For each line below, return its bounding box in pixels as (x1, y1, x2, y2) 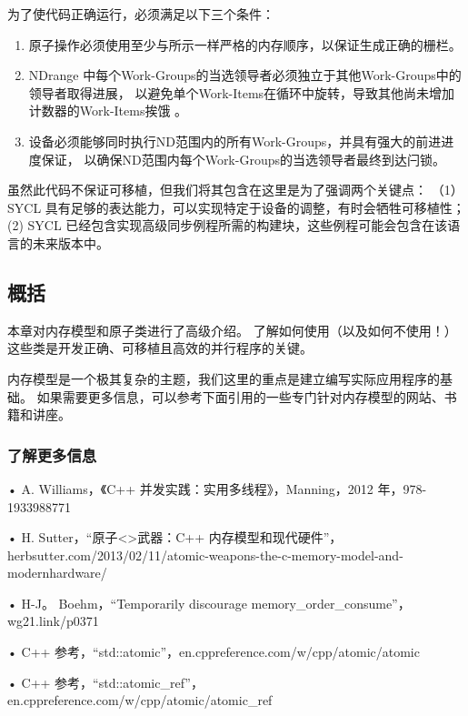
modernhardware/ (7, 563, 107, 582)
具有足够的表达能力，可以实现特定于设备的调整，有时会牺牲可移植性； (45, 197, 465, 217)
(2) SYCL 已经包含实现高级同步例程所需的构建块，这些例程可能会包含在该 (7, 216, 448, 235)
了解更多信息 (7, 443, 97, 466)
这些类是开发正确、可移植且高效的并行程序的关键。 (7, 338, 313, 358)
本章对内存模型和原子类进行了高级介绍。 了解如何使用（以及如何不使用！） (7, 320, 457, 339)
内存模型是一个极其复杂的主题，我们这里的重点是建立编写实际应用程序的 (7, 368, 440, 388)
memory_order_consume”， (251, 593, 411, 612)
